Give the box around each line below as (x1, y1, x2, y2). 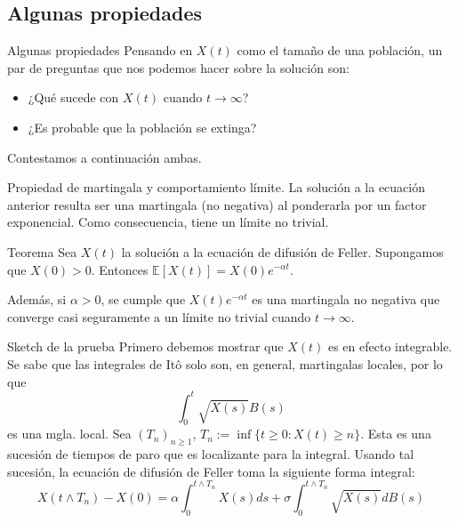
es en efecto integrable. (327, 337, 453, 356)
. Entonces (91, 260, 149, 278)
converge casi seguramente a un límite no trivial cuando (7, 307, 311, 326)
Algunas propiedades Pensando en (7, 41, 193, 60)
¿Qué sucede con (28, 88, 119, 107)
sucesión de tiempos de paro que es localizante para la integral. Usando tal (7, 445, 414, 463)
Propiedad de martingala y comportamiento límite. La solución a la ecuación (7, 178, 425, 197)
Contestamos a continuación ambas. (7, 148, 202, 166)
